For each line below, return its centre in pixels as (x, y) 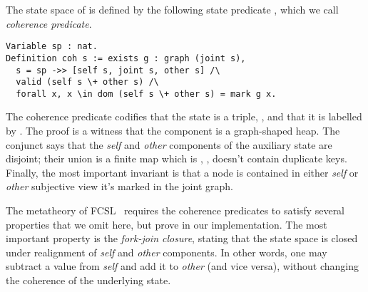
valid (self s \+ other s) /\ (87, 82)
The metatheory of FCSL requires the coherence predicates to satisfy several (175, 210)
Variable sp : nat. (52, 47)
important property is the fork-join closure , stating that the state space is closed (182, 238)
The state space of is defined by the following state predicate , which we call (172, 9)
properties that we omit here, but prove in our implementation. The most (167, 224)
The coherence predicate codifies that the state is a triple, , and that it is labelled (184, 116)
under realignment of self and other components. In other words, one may (167, 252)
